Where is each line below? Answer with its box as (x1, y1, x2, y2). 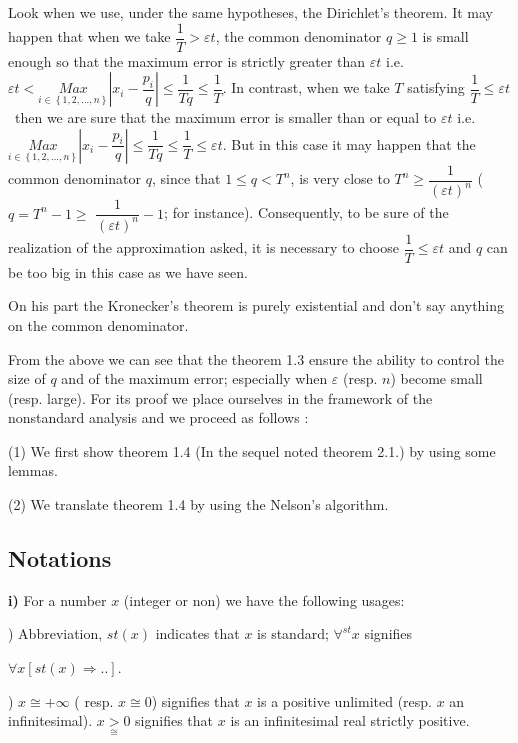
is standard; (257, 623, 329, 644)
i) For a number (8, 589, 107, 610)
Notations (8, 543, 112, 574)
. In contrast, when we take (222, 77, 390, 98)
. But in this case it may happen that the (222, 133, 476, 154)
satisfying (407, 77, 465, 98)
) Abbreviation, (8, 623, 103, 644)
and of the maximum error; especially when (61, 368, 328, 389)
